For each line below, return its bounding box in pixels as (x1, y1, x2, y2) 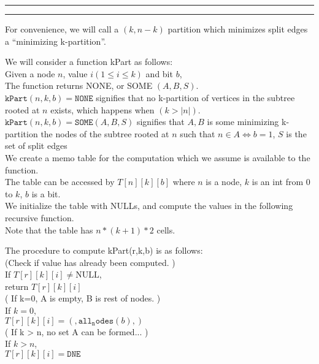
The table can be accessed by (5, 175, 115, 188)
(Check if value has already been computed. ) (5, 256, 175, 268)
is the (286, 127, 307, 140)
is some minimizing (207, 115, 279, 128)
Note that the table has (5, 223, 93, 236)
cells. (156, 223, 175, 236)
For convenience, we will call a (5, 23, 119, 35)
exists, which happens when (50, 103, 155, 116)
